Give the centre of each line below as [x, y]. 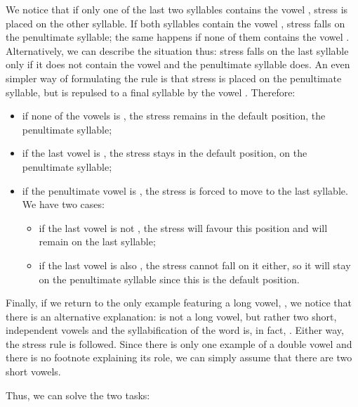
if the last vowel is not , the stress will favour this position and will [183, 227]
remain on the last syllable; [97, 241]
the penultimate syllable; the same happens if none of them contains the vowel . [178, 37]
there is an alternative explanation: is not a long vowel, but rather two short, [171, 316]
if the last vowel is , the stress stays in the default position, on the [165, 153]
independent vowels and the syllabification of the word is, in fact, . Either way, [175, 330]
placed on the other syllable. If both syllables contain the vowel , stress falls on [175, 23]
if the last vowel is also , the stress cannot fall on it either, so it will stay [195, 265]
